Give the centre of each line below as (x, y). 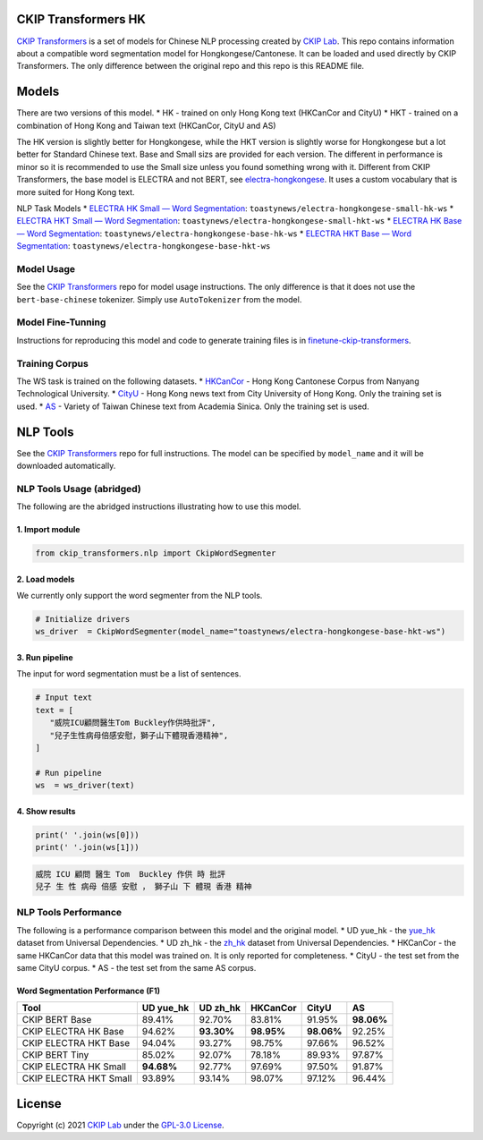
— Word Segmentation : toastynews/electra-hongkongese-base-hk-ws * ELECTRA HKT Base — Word (214, 234)
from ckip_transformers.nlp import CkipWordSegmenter (156, 553)
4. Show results (46, 811)
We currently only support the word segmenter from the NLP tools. (140, 596)
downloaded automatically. (66, 466)
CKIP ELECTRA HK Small (74, 1067)
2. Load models (46, 579)
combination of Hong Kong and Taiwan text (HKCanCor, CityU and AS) (146, 125)
